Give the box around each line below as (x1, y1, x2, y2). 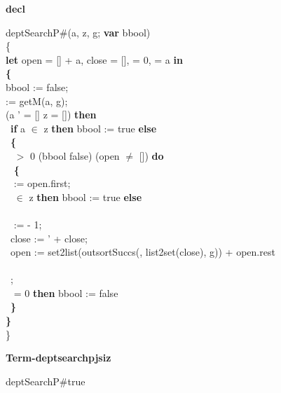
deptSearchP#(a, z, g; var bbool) (6, 25, 151, 39)
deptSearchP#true (6, 373, 85, 388)
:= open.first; (13, 176, 71, 191)
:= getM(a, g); (6, 93, 68, 108)
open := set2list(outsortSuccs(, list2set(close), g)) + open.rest (10, 244, 275, 259)
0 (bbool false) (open (29, 148, 120, 163)
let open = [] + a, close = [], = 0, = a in (6, 52, 183, 67)
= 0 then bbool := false (13, 285, 118, 300)
